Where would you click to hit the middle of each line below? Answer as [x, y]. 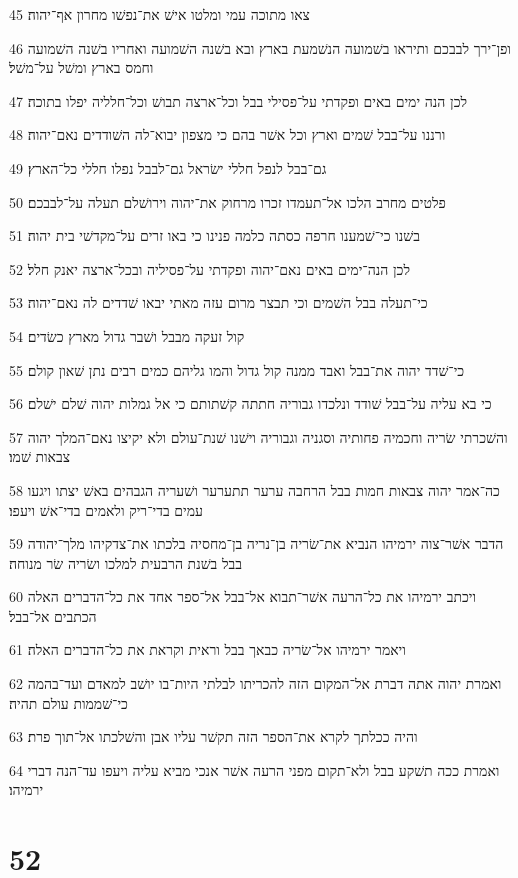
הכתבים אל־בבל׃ [53, 615]
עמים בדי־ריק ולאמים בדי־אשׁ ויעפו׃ [106, 509]
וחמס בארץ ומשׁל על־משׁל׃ [81, 67]
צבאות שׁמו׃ [40, 456]
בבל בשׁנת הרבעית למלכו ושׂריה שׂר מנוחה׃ [126, 562]
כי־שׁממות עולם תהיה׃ [68, 702]
